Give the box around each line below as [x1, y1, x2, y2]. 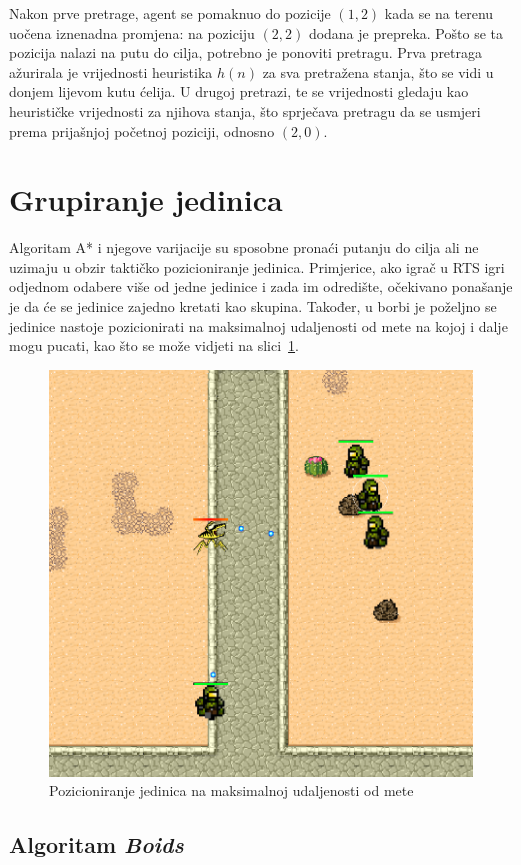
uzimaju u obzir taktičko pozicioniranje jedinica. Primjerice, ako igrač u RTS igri [9, 256, 505, 277]
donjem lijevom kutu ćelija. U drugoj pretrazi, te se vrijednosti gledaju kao [9, 81, 469, 102]
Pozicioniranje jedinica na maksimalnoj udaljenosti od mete [49, 780, 414, 801]
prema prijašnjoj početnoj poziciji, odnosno [9, 120, 275, 141]
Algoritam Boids [9, 829, 184, 860]
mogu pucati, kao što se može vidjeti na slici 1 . [9, 335, 299, 356]
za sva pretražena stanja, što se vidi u [262, 61, 494, 82]
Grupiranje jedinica [9, 179, 283, 220]
